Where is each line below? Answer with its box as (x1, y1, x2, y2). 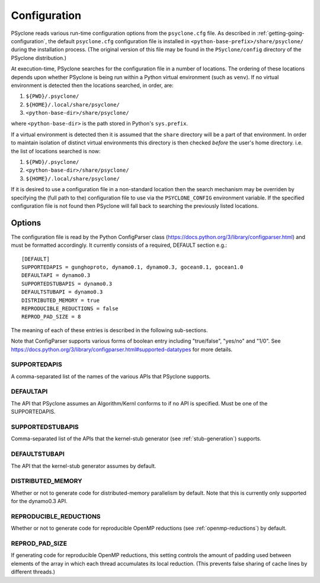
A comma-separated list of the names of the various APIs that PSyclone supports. (11, 373, 211, 380)
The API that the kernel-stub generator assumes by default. (11, 462, 156, 469)
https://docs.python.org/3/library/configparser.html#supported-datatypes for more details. (11, 346, 233, 353)
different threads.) (11, 568, 56, 575)
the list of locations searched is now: (11, 147, 101, 154)
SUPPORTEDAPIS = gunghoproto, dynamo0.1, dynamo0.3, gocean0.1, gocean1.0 (21, 264, 244, 270)
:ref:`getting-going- (257, 30, 305, 37)
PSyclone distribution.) (11, 54, 67, 62)
